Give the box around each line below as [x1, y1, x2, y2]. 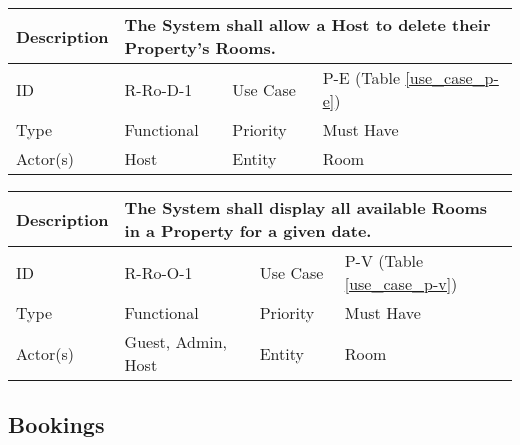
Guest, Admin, [124, 330, 228, 353]
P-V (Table [344, 249, 424, 272]
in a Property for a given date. [124, 219, 372, 242]
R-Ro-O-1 [124, 260, 193, 284]
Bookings [8, 409, 105, 440]
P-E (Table [322, 66, 400, 89]
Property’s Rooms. [124, 36, 276, 59]
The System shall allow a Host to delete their [124, 13, 491, 36]
